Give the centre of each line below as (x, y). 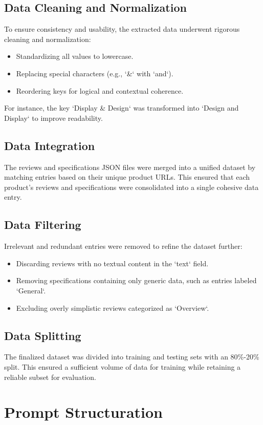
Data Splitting (43, 335)
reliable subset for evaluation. (50, 377)
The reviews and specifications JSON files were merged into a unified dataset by (130, 167)
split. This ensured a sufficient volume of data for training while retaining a (123, 366)
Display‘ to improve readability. (53, 118)
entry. (13, 197)
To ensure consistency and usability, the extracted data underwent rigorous (122, 29)
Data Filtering (43, 225)
